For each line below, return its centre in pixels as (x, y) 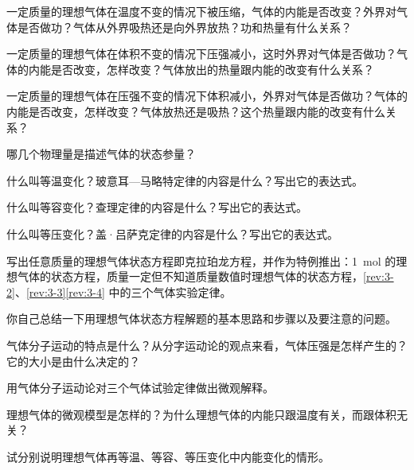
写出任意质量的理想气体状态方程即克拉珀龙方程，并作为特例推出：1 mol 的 (201, 260)
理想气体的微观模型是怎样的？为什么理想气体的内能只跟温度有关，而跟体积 (201, 414)
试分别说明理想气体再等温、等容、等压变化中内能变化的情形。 (168, 456)
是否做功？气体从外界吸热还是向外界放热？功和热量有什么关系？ (184, 27)
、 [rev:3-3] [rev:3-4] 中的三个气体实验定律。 (123, 291)
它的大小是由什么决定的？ (73, 361)
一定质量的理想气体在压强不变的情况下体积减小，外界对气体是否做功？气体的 (207, 96)
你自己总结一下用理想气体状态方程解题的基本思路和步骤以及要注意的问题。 (201, 319)
